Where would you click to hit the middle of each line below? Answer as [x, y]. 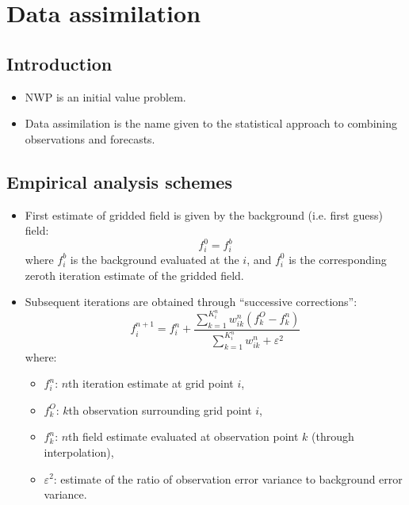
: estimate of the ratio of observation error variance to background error [228, 478]
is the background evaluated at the [155, 259]
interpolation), [79, 451]
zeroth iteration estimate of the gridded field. [134, 275]
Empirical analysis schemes [119, 181]
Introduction [59, 63]
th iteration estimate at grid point [151, 383]
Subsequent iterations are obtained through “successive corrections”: [191, 302]
